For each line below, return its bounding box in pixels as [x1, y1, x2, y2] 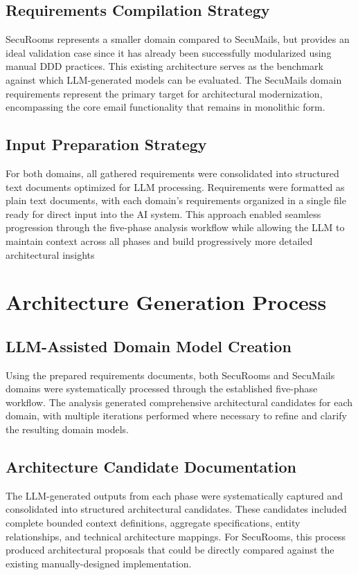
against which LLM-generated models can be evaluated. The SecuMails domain [6, 72, 342, 86]
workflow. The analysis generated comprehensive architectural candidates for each [6, 394, 353, 409]
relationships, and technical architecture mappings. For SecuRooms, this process [6, 529, 346, 543]
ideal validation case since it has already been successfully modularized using [6, 45, 332, 60]
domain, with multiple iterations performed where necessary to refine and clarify [6, 408, 347, 423]
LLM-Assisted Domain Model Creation [6, 335, 292, 356]
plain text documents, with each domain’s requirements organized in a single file [6, 193, 346, 208]
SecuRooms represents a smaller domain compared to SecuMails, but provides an [6, 32, 350, 46]
